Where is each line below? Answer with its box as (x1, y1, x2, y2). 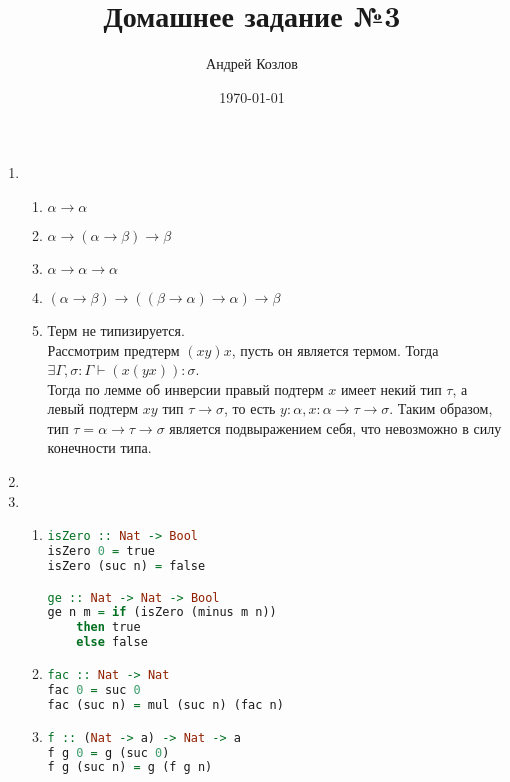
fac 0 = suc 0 (47, 682, 141, 697)
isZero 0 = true (47, 544, 156, 559)
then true (76, 620, 141, 635)
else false (76, 635, 148, 650)
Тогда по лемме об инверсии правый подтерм (47, 378, 324, 399)
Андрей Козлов (206, 53, 298, 74)
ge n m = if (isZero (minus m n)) (47, 605, 277, 620)
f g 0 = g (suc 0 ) (47, 745, 170, 760)
